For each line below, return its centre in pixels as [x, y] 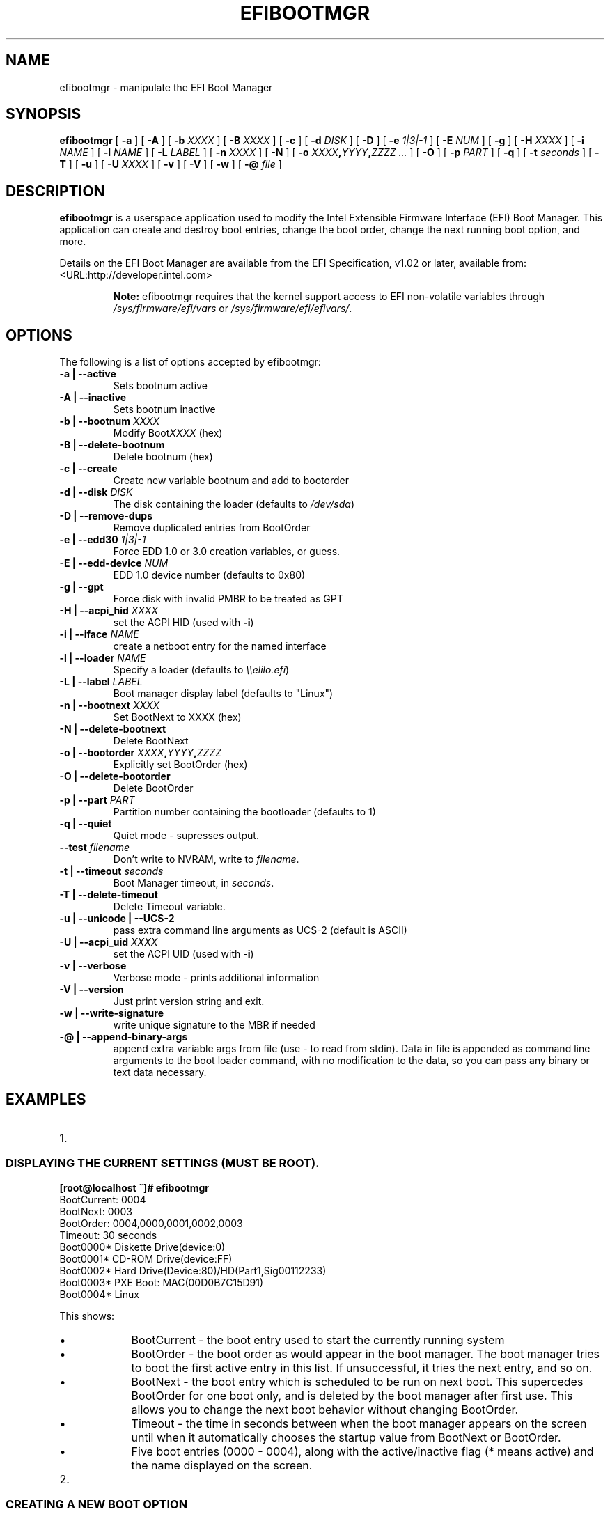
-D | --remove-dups [106, 516]
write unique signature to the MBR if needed [214, 1025]
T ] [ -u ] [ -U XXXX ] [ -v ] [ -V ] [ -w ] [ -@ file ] [171, 164]
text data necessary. [160, 1072]
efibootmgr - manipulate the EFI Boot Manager [166, 87]
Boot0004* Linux [99, 1294]
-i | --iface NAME [99, 634]
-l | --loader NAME [103, 658]
